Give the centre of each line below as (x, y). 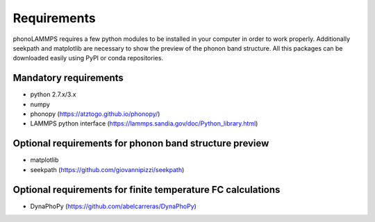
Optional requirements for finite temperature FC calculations (147, 190)
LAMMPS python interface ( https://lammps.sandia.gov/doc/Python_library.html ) (144, 123)
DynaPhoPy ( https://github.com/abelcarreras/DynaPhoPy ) (114, 206)
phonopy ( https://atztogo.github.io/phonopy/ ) (95, 114)
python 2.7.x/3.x (53, 94)
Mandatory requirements (68, 78)
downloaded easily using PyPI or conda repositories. (88, 58)
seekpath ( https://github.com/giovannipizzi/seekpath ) (107, 169)
